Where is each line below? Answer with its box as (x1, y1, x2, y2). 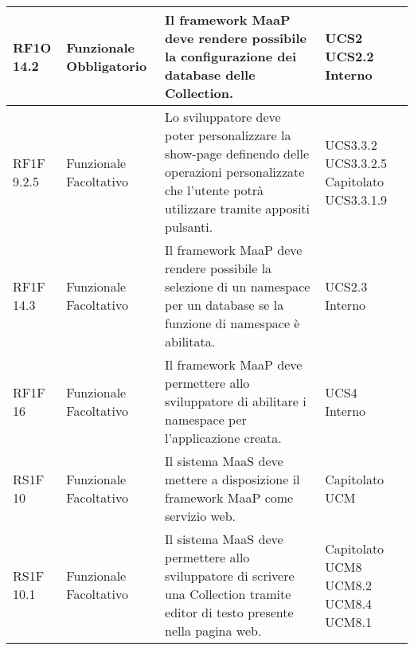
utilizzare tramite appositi (165, 199, 310, 217)
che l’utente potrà (165, 181, 264, 199)
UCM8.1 (325, 612, 372, 631)
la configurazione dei (165, 47, 297, 65)
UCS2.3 (325, 277, 368, 296)
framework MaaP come (165, 488, 294, 507)
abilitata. (165, 332, 216, 350)
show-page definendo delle (165, 144, 310, 162)
